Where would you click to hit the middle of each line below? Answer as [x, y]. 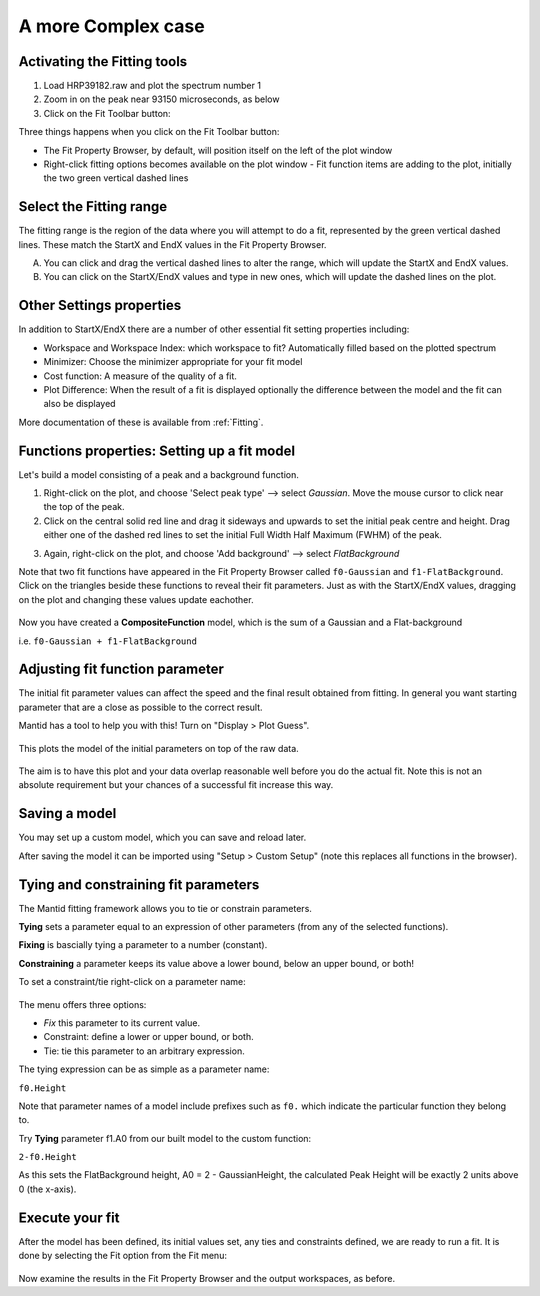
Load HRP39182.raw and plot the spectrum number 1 [152, 86]
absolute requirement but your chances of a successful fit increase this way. [176, 785]
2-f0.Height [47, 1157]
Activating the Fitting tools [103, 61]
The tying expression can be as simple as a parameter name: [144, 1069]
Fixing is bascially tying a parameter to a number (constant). [143, 945]
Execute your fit [69, 1217]
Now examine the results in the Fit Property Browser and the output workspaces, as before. [206, 1278]
